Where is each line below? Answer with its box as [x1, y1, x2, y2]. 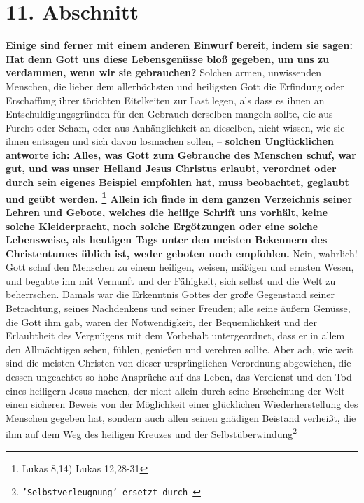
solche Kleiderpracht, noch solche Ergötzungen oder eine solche [6, 218, 318, 233]
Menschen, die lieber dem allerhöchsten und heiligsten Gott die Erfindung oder [6, 78, 344, 93]
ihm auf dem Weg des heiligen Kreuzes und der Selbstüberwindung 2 [6, 425, 297, 441]
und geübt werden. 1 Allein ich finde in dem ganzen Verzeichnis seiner [6, 189, 353, 206]
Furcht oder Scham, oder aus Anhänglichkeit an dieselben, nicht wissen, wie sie [6, 120, 345, 134]
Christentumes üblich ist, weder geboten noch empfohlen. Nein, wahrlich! [6, 246, 358, 260]
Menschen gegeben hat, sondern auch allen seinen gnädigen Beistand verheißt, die [6, 410, 356, 425]
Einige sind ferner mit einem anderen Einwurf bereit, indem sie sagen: [6, 38, 353, 52]
